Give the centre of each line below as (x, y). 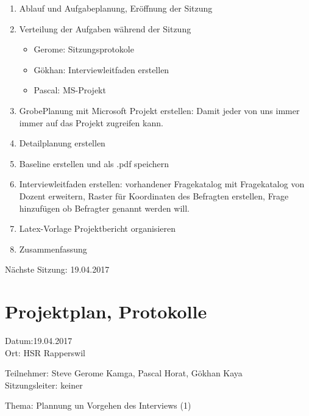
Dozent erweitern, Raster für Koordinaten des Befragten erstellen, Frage (154, 195)
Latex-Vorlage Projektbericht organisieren (97, 228)
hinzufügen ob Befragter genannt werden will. (104, 208)
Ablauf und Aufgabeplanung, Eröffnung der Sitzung (116, 8)
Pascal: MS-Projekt (70, 90)
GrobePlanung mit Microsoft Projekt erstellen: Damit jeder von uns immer (159, 110)
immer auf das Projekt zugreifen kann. (91, 122)
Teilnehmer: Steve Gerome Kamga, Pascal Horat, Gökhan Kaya (124, 373)
